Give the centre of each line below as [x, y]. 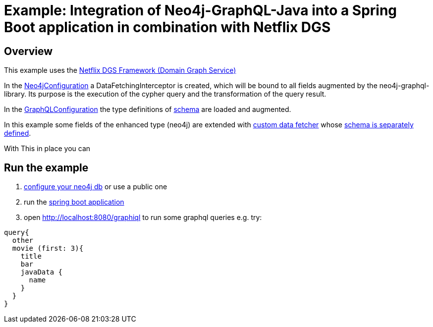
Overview [28, 51]
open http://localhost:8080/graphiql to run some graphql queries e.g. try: [143, 218]
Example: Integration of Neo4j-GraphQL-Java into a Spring [201, 10]
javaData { [42, 272]
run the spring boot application [74, 202]
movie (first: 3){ [48, 248]
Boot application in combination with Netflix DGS [167, 27]
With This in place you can [47, 149]
